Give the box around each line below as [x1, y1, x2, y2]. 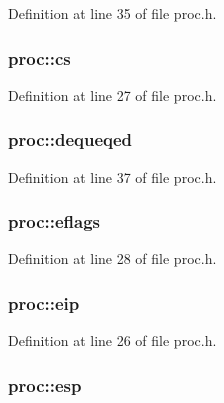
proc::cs [8, 45, 71, 70]
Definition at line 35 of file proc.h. [8, 3, 217, 23]
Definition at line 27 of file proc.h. [8, 84, 217, 105]
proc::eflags [8, 209, 100, 234]
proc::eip [8, 290, 80, 315]
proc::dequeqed [8, 127, 133, 152]
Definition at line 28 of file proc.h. [8, 248, 217, 269]
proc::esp [8, 372, 82, 397]
